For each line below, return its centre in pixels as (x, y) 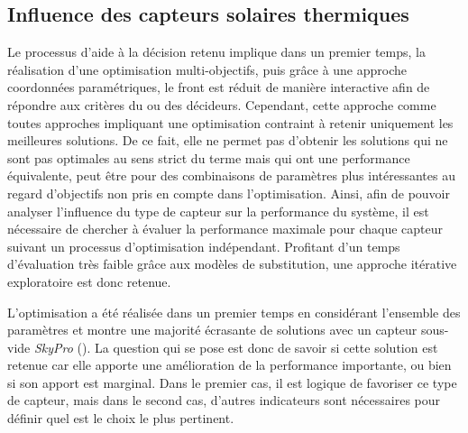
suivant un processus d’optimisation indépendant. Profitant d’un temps (204, 246)
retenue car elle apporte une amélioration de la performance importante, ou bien (229, 365)
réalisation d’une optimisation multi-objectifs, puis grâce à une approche (207, 69)
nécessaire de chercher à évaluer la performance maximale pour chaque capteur (225, 229)
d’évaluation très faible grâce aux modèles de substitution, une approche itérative (232, 264)
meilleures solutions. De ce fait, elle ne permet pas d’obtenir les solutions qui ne (228, 140)
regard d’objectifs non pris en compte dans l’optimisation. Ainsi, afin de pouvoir (229, 193)
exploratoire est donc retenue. (89, 281)
